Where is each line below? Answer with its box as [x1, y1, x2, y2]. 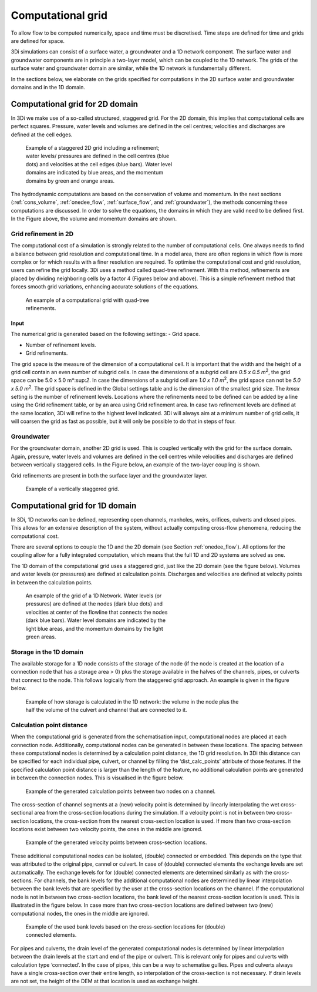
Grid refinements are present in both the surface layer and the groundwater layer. [11, 472, 208, 479]
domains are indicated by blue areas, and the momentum [25, 169, 164, 176]
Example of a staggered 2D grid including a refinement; [25, 144, 160, 151]
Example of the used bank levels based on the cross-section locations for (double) [25, 923, 225, 930]
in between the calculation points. [11, 579, 93, 586]
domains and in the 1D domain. [11, 83, 85, 90]
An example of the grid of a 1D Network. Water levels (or [25, 592, 162, 599]
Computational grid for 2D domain [11, 99, 138, 109]
